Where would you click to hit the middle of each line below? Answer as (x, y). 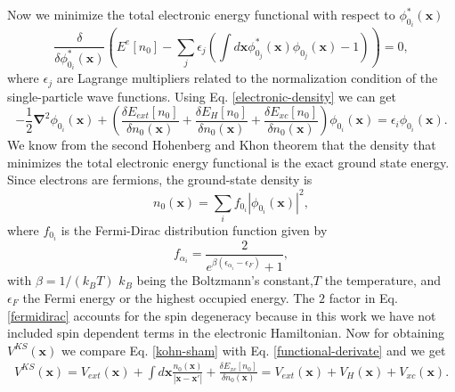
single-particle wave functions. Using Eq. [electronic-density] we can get (202, 96)
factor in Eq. (363, 297)
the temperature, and (383, 280)
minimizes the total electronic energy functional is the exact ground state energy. (228, 162)
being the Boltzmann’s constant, (225, 280)
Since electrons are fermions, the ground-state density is (160, 180)
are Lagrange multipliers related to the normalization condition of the (247, 78)
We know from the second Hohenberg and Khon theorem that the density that (222, 145)
